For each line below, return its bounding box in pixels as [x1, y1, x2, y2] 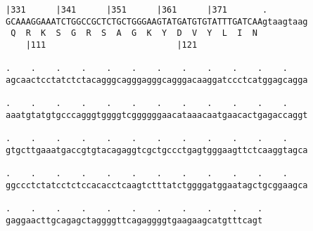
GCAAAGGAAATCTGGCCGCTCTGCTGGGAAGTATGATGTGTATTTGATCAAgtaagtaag [6, 16, 308, 27]
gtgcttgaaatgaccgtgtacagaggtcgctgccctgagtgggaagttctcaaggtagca [6, 145, 308, 155]
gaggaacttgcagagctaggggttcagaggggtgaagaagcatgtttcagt [6, 215, 263, 225]
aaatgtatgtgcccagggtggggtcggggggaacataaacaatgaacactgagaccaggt [6, 110, 308, 120]
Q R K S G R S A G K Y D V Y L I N [11, 28, 257, 39]
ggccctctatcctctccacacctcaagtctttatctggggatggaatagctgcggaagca [6, 180, 308, 190]
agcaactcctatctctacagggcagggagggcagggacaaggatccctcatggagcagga [6, 74, 308, 85]
